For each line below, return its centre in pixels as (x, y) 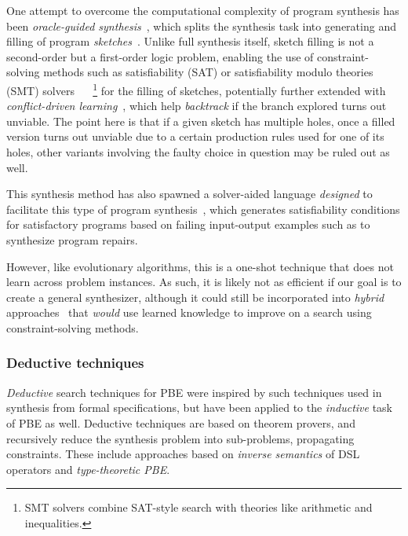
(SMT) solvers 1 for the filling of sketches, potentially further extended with (196, 89)
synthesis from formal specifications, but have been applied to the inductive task (199, 408)
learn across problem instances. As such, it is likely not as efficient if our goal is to (204, 282)
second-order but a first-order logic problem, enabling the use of (160, 56)
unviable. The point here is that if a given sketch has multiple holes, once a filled (201, 121)
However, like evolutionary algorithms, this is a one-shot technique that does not (200, 266)
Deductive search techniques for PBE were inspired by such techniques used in (194, 392)
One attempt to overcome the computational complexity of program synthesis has (203, 10)
